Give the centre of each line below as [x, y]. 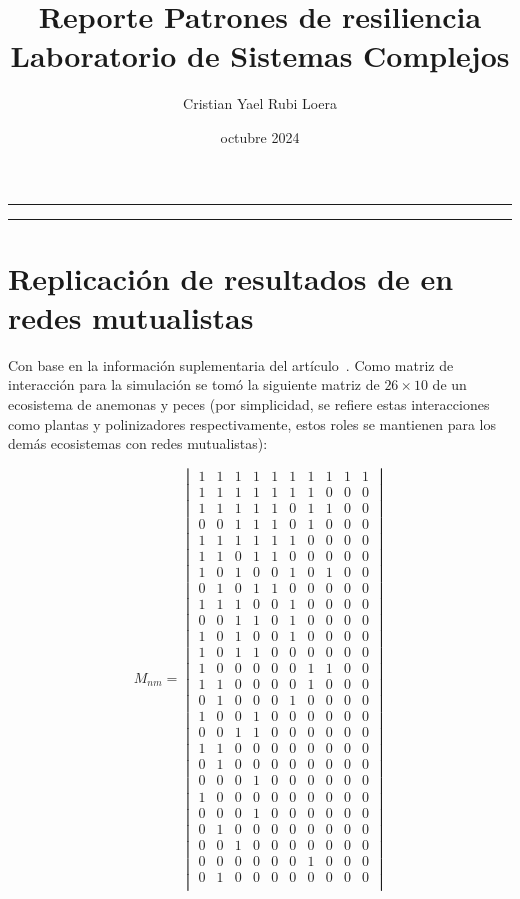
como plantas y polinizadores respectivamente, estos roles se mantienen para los [252, 423]
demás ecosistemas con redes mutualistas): [138, 443]
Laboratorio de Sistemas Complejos [260, 55]
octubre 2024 [260, 136]
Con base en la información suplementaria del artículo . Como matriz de [231, 364]
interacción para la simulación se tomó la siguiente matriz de [194, 384]
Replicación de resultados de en [231, 277]
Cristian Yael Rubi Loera [260, 103]
